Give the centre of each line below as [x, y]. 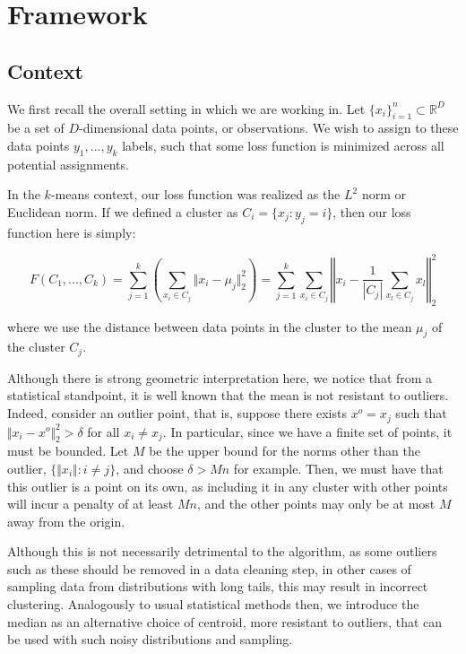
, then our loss [372, 211]
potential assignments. [68, 164]
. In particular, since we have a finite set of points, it [307, 431]
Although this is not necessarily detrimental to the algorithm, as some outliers [222, 551]
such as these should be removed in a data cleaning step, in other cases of [209, 568]
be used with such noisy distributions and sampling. [150, 639]
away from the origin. [66, 521]
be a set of [36, 128]
